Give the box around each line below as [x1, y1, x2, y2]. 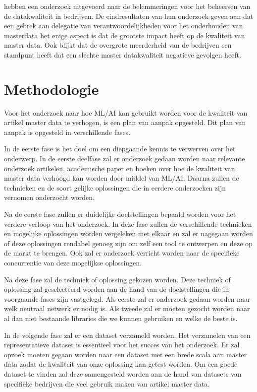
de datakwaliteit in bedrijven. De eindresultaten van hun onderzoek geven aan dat [4, 10, 254, 21]
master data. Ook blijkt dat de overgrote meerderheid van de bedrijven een [4, 40, 232, 50]
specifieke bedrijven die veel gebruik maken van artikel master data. [4, 378, 210, 389]
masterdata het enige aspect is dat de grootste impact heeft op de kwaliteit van [4, 30, 245, 40]
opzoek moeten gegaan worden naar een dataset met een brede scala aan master [4, 349, 247, 359]
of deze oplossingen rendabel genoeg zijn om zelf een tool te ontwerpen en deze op [4, 238, 253, 248]
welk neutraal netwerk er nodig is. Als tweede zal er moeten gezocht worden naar [4, 303, 250, 314]
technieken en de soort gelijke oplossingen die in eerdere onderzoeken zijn [4, 182, 226, 193]
